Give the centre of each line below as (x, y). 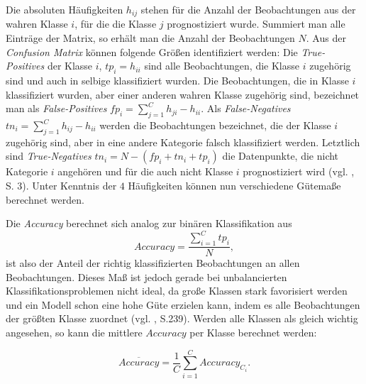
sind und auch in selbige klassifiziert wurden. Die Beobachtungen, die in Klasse (177, 81)
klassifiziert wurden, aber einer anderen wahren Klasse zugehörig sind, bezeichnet (183, 94)
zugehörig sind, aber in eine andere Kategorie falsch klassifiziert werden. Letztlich (183, 142)
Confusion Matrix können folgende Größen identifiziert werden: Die (152, 51)
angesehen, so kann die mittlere (74, 333)
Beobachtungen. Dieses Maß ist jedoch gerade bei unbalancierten (146, 276)
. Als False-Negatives (246, 108)
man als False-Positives (56, 108)
